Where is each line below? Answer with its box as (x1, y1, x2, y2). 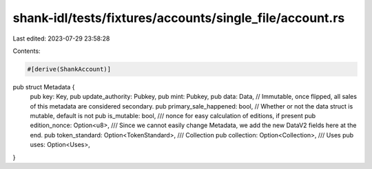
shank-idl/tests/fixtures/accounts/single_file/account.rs (12, 10, 345, 25)
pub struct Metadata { (12, 82, 75, 91)
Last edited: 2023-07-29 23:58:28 (12, 34, 110, 43)
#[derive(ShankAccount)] (27, 65, 112, 73)
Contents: (12, 47, 41, 55)
